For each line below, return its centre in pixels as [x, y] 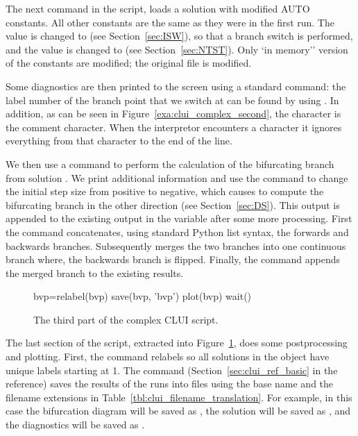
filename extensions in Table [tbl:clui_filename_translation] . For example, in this [179, 397]
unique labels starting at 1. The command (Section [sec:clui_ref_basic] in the [172, 370]
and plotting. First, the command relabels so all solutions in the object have [168, 357]
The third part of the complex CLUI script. [126, 319]
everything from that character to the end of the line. [119, 141]
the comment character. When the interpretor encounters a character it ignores [174, 127]
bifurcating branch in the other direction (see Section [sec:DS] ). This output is [173, 204]
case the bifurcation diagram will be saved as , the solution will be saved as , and [178, 411]
